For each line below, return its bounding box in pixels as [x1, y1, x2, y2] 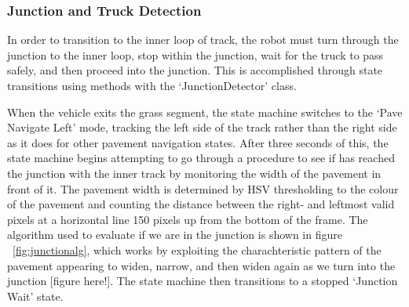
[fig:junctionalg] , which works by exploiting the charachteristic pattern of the [13, 241, 382, 258]
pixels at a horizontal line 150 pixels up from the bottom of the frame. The [7, 211, 368, 227]
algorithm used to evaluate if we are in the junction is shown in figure [7, 226, 342, 243]
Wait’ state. [7, 287, 64, 304]
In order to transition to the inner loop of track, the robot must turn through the [7, 31, 399, 48]
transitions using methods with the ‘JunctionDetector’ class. [7, 78, 297, 93]
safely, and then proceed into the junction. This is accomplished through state [7, 62, 383, 78]
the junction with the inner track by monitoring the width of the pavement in [7, 164, 382, 181]
